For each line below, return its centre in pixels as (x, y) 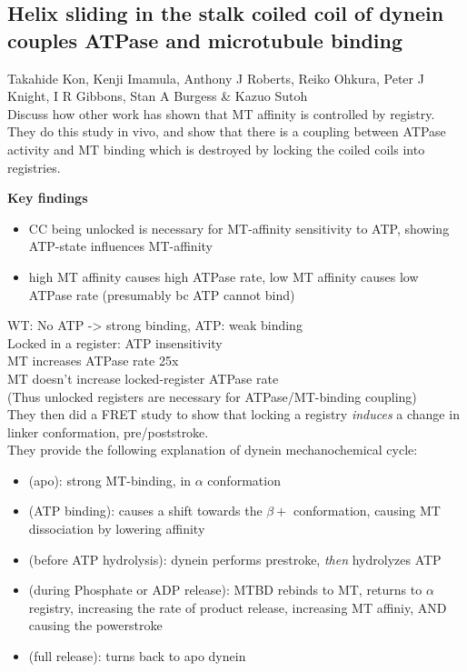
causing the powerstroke (95, 625)
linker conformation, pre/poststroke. (108, 431)
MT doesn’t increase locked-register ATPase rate (143, 378)
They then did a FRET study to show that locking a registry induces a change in (233, 414)
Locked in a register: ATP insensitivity (115, 342)
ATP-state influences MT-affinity (120, 246)
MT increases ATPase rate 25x (93, 361)
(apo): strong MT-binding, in (110, 480)
